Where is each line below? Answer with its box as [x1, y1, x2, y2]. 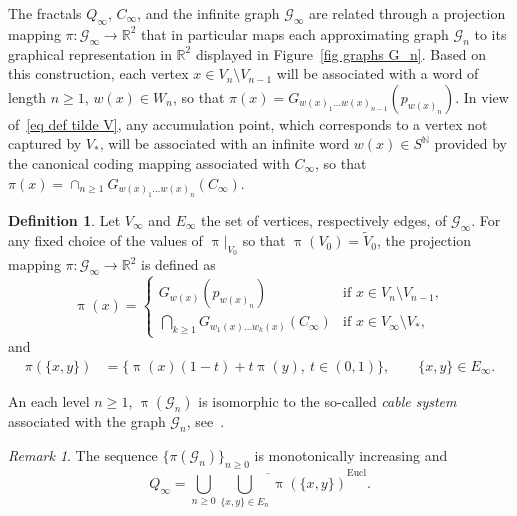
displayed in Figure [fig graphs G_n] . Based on [195, 43, 487, 64]
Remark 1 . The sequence [8, 444, 158, 465]
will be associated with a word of [276, 63, 479, 84]
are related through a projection [309, 3, 506, 23]
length [8, 86, 47, 107]
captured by [8, 133, 82, 154]
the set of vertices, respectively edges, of [201, 210, 447, 231]
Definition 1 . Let [8, 210, 121, 231]
